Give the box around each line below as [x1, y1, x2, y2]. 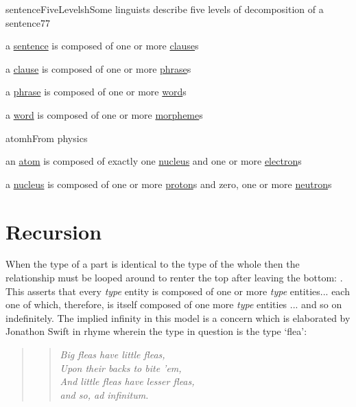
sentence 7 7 [5, 15, 51, 30]
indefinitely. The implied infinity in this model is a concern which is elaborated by [5, 310, 351, 325]
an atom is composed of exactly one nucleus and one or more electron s [5, 154, 302, 168]
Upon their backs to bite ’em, [60, 360, 182, 375]
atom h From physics [5, 130, 88, 145]
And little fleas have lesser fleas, [60, 374, 195, 388]
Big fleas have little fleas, [60, 347, 165, 362]
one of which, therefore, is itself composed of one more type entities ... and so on [5, 297, 342, 312]
